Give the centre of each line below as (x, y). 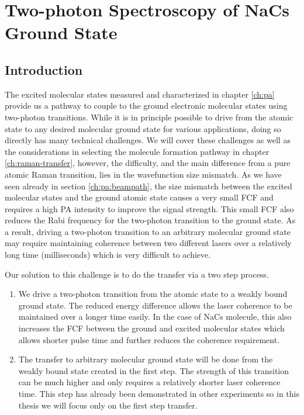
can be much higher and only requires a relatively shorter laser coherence (149, 382)
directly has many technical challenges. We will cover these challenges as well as (148, 140)
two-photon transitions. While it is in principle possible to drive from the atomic (149, 117)
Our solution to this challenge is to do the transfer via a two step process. (137, 274)
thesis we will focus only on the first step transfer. (108, 405)
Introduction (44, 69)
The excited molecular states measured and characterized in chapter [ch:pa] (140, 94)
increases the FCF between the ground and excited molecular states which (151, 328)
